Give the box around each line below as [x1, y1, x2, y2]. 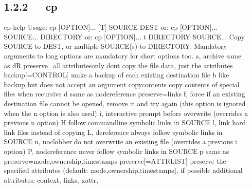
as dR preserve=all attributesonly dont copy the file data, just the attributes [4, 60, 233, 70]
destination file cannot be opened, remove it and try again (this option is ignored [4, 98, 246, 108]
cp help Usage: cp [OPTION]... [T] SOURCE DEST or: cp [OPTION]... [4, 22, 217, 32]
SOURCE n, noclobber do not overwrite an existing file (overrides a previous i [4, 136, 237, 147]
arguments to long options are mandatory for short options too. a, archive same [4, 50, 241, 60]
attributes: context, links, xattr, [4, 174, 98, 185]
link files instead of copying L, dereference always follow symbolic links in [4, 127, 223, 137]
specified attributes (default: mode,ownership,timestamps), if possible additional [4, 165, 243, 175]
